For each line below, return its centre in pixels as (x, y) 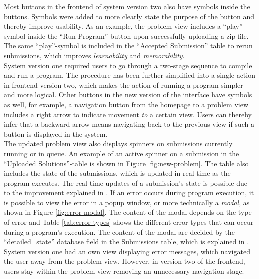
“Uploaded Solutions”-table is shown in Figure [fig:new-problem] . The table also (126, 163)
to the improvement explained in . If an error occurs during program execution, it (129, 192)
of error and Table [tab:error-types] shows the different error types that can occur (129, 222)
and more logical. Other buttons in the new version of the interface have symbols (128, 95)
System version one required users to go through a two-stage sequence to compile (128, 65)
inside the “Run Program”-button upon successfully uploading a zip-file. (138, 36)
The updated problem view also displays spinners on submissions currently (118, 143)
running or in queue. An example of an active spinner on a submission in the (122, 153)
